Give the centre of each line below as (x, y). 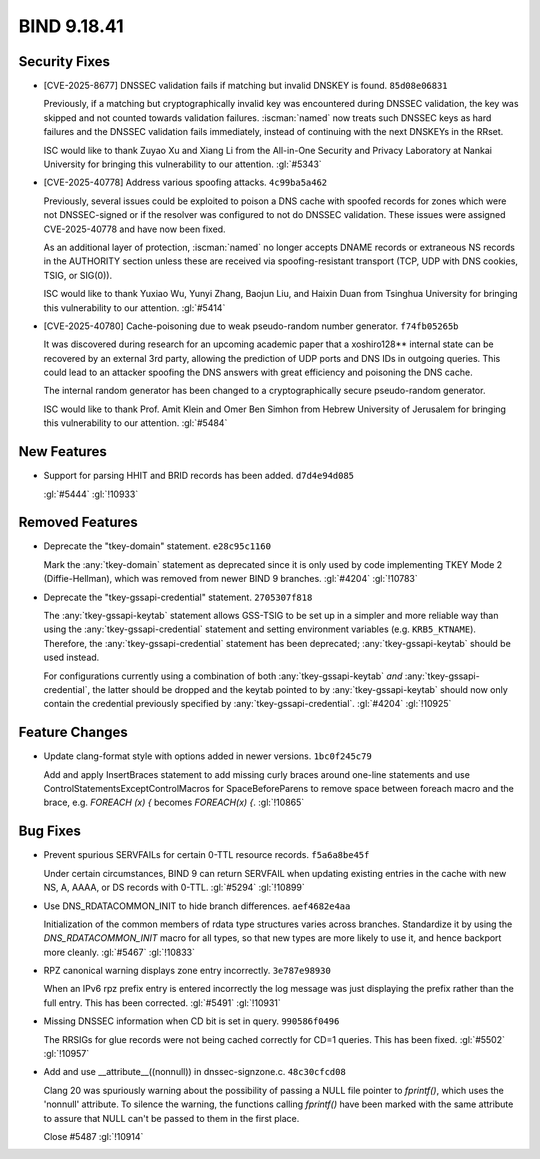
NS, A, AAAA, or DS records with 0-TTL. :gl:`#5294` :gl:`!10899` (174, 887)
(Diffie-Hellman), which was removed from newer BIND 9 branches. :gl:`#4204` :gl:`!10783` (231, 579)
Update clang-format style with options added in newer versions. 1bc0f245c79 (207, 756)
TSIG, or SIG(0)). (78, 275)
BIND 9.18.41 (71, 26)
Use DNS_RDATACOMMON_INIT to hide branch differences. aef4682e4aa (197, 906)
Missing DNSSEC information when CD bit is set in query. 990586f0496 (191, 1021)
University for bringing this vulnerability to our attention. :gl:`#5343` (182, 164)
